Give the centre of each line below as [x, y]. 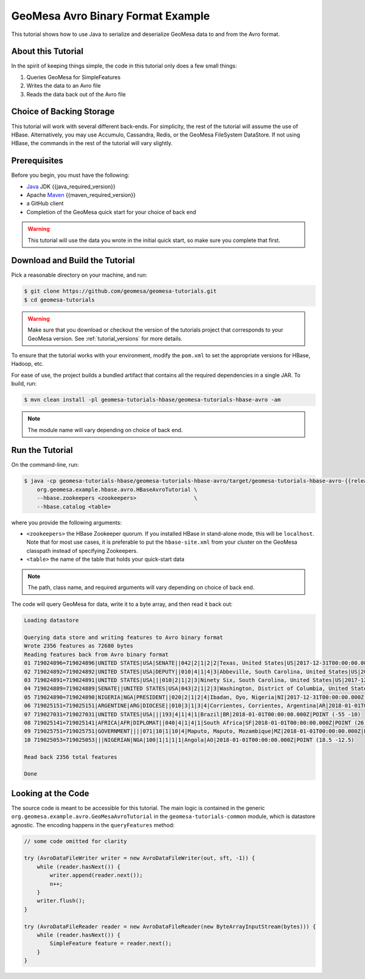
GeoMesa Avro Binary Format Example [110, 16]
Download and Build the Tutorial [73, 261]
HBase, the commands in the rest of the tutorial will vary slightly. [92, 143]
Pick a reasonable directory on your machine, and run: [79, 275]
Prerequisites [37, 161]
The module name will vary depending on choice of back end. [105, 430]
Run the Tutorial [42, 450]
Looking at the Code [50, 793]
